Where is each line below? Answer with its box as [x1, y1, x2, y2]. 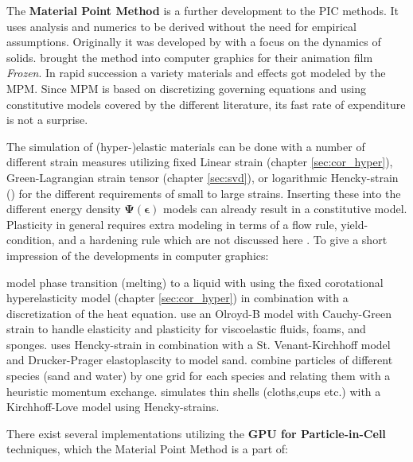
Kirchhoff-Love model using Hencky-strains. [6, 398, 220, 415]
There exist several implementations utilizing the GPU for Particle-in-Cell [6, 425, 386, 441]
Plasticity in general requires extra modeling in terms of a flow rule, [6, 215, 337, 232]
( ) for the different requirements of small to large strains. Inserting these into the [6, 184, 401, 201]
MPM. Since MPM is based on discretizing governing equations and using [6, 80, 367, 96]
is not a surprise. [6, 111, 88, 128]
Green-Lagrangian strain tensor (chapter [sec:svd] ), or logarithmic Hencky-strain [6, 169, 399, 185]
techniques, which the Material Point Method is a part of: [6, 441, 288, 457]
